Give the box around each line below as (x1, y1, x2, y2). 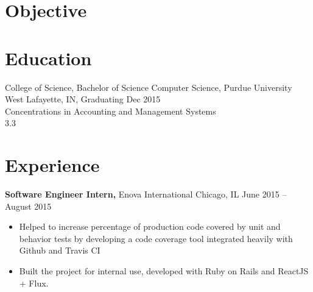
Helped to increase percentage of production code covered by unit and (19, 220, 281, 233)
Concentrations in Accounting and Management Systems (5, 104, 216, 117)
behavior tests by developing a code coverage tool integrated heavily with (19, 232, 293, 244)
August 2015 (5, 199, 52, 212)
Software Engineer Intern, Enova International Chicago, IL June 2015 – (5, 188, 287, 200)
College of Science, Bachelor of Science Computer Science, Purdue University (5, 80, 292, 93)
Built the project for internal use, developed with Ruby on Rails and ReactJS (19, 264, 309, 277)
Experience (5, 152, 100, 177)
